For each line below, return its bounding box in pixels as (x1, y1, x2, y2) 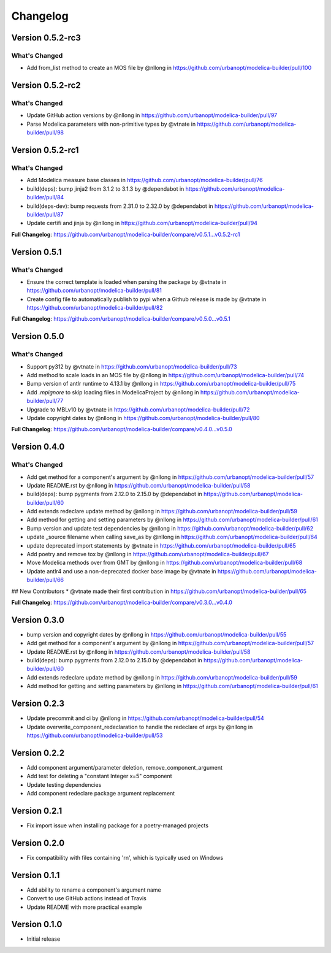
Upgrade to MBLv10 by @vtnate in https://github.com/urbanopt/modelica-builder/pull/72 (26, 405, 250, 413)
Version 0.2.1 (11, 805, 63, 816)
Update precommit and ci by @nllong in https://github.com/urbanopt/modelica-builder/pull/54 (26, 714, 265, 722)
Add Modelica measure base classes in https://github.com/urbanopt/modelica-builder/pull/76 (26, 177, 263, 184)
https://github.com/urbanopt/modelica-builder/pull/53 (26, 732, 163, 739)
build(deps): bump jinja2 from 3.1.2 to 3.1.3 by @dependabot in (26, 185, 185, 193)
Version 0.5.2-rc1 (11, 145, 79, 156)
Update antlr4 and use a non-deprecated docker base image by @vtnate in (26, 567, 217, 575)
